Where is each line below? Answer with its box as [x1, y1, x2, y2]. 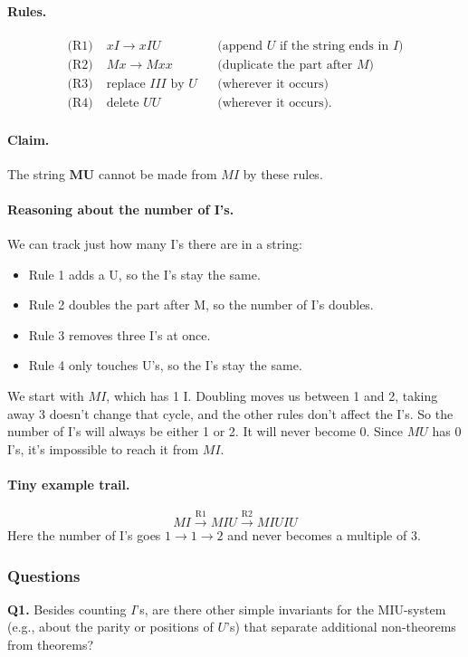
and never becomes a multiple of [227, 526, 407, 545]
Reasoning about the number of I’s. [7, 199, 234, 218]
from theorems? [7, 635, 94, 654]
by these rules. [243, 164, 323, 183]
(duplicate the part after [217, 58, 353, 71]
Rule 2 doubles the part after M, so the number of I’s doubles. [28, 295, 374, 314]
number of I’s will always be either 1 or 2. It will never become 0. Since [7, 422, 403, 441]
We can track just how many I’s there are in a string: [7, 234, 302, 253]
